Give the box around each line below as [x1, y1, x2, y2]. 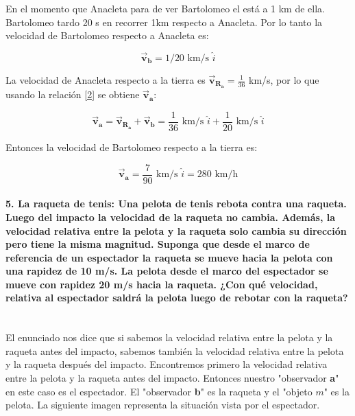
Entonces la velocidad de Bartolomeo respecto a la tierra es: [5, 140, 258, 154]
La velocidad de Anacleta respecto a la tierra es [5, 73, 206, 86]
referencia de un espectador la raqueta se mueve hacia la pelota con [5, 250, 333, 264]
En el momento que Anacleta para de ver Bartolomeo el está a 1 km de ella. [5, 1, 326, 15]
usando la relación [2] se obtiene [5, 87, 140, 102]
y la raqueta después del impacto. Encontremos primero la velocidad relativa [5, 357, 328, 371]
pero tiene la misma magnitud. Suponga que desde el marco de [5, 237, 310, 251]
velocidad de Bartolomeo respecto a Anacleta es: [5, 28, 209, 43]
